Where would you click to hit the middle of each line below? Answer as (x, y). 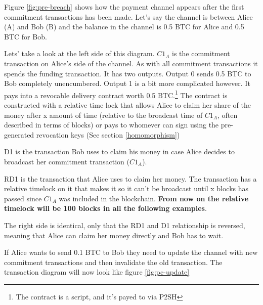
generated (19, 134)
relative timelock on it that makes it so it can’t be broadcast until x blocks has (126, 188)
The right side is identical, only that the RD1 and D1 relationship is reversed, (125, 225)
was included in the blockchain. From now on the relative (154, 198)
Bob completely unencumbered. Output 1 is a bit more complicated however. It (127, 83)
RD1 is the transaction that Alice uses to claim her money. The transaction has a (130, 178)
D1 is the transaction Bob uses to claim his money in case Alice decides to (119, 151)
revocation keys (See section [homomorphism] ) (108, 134)
